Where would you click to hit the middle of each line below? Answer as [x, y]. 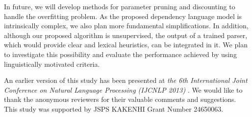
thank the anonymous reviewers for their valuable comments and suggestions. [120, 99]
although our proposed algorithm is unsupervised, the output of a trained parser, [126, 35]
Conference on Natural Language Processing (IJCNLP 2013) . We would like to [123, 89]
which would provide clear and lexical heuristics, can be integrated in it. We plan [126, 45]
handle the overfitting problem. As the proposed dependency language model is [123, 16]
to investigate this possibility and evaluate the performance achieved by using [120, 54]
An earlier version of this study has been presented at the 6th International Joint [126, 80]
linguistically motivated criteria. [52, 64]
